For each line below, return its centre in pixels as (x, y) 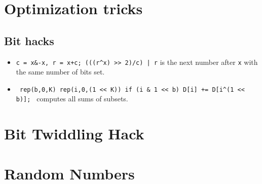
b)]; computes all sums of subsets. (72, 99)
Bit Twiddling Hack (74, 134)
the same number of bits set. (60, 72)
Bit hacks (29, 40)
